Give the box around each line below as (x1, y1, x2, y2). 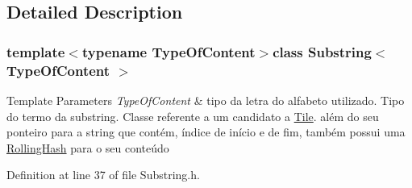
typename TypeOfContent (81, 41, 256, 61)
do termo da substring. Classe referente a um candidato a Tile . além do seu (6, 107, 379, 124)
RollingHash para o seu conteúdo (6, 139, 169, 156)
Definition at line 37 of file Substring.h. (6, 166, 200, 183)
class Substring (273, 41, 372, 61)
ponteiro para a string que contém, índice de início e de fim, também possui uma (6, 123, 406, 140)
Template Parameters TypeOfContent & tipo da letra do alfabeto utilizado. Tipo (6, 91, 405, 108)
